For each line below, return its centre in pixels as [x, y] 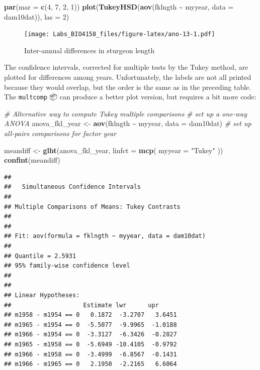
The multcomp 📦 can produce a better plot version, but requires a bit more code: [130, 97]
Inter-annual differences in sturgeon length [90, 50]
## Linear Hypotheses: [42, 295]
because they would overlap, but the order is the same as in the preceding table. [128, 87]
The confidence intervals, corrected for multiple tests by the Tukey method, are [126, 67]
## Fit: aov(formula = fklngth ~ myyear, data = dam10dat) [105, 236]
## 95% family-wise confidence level [67, 266]
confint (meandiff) [32, 160]
